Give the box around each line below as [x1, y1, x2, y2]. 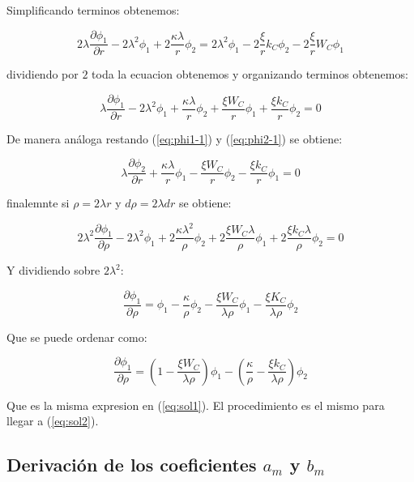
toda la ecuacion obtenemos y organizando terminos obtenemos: [92, 66, 408, 83]
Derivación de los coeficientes [6, 452, 257, 477]
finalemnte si [6, 194, 70, 211]
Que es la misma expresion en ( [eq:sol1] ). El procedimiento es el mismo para [6, 396, 385, 413]
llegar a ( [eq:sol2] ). [6, 412, 99, 429]
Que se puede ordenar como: [6, 328, 147, 345]
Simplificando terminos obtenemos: [6, 2, 180, 18]
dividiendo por [6, 66, 79, 83]
